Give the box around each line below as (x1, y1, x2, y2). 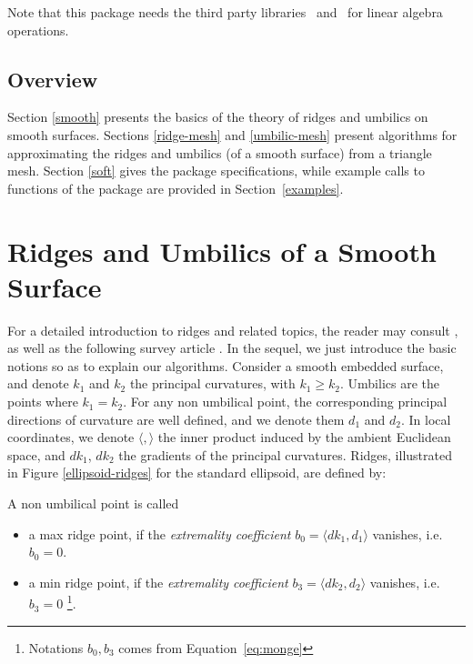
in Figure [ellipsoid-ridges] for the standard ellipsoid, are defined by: (7, 463, 387, 482)
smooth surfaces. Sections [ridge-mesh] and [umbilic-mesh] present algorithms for (7, 125, 458, 144)
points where (7, 392, 78, 411)
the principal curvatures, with (129, 374, 296, 393)
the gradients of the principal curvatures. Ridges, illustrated (118, 445, 452, 464)
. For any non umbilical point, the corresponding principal (123, 392, 448, 411)
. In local (400, 409, 451, 428)
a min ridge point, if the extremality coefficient (28, 572, 288, 591)
